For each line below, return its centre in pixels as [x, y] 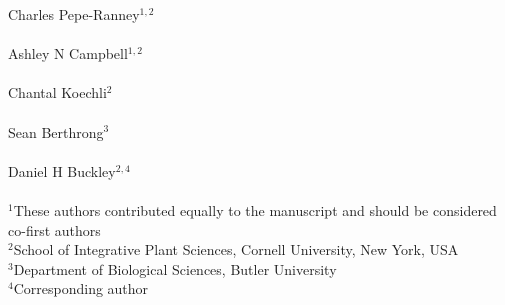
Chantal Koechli [57, 92]
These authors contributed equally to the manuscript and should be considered [255, 209]
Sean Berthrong [56, 131]
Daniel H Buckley [62, 170]
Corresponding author [81, 288]
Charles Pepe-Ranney [74, 14]
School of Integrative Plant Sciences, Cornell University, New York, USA [236, 249]
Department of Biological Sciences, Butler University [175, 268]
